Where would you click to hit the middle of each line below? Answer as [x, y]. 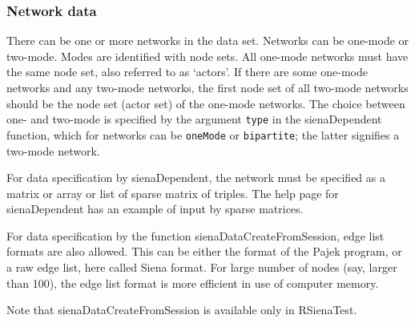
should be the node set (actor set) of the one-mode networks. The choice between [206, 103]
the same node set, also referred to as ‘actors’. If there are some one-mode [187, 72]
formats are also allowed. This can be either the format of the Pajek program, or [204, 251]
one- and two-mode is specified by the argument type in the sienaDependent [194, 119]
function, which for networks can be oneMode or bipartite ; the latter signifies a [203, 134]
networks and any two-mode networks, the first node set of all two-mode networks [207, 87]
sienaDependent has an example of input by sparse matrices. [155, 209]
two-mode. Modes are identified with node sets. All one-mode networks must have [207, 56]
